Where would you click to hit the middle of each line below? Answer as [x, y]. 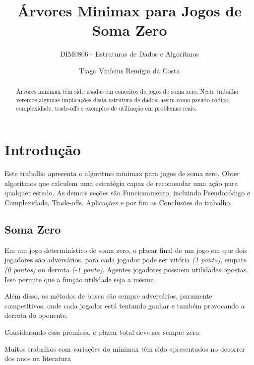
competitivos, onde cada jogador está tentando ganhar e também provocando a [125, 305]
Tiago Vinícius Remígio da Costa [129, 70]
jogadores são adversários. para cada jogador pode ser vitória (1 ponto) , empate [126, 260]
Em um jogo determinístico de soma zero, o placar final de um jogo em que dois [126, 250]
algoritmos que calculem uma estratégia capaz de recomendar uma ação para [121, 183]
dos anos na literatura [38, 358]
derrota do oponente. [36, 315]
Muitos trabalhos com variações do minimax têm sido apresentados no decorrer [125, 348]
